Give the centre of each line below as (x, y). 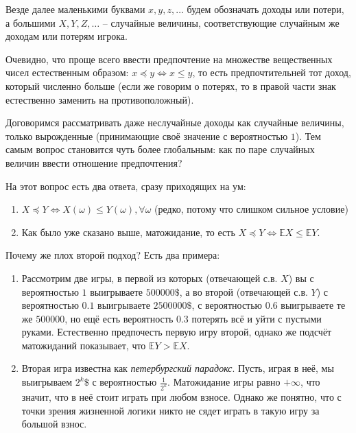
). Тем (308, 136)
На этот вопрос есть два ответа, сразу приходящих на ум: (126, 186)
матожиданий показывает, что (84, 345)
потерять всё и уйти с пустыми (257, 318)
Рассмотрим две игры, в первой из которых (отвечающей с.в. (150, 278)
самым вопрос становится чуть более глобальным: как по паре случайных (160, 149)
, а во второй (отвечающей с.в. (244, 291)
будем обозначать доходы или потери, (265, 9)
